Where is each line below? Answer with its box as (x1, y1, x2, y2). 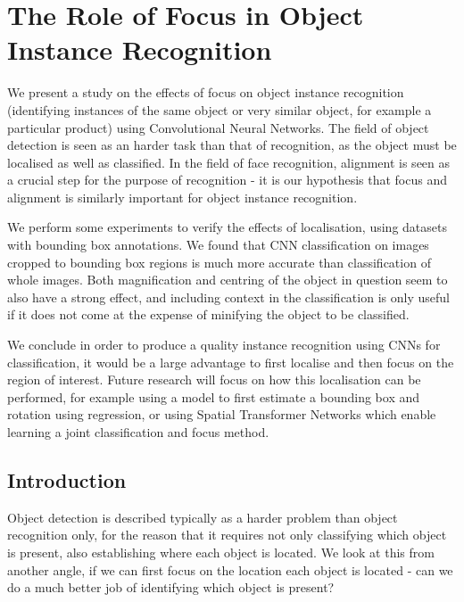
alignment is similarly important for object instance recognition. (7, 187, 358, 206)
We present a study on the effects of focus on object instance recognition (7, 83, 404, 102)
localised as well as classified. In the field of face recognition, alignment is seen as (7, 153, 451, 171)
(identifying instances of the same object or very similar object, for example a (7, 100, 432, 119)
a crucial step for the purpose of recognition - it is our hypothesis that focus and (7, 170, 448, 189)
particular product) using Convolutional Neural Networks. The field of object (7, 118, 429, 136)
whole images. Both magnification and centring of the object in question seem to (7, 270, 448, 289)
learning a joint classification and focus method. (7, 423, 269, 441)
